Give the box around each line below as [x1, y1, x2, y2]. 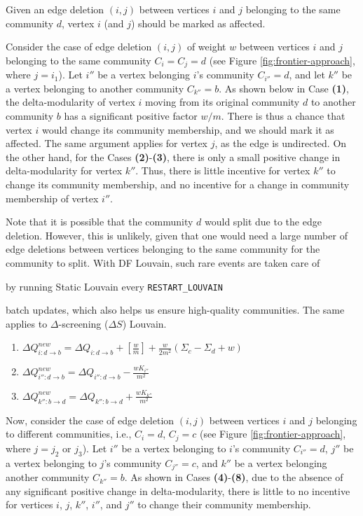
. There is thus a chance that [221, 109, 345, 123]
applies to [6, 316, 48, 330]
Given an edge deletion [6, 2, 104, 16]
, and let [289, 67, 325, 82]
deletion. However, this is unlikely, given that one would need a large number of [6, 228, 348, 242]
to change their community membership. [137, 497, 311, 512]
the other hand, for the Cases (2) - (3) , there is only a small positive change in [6, 149, 341, 164]
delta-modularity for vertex [6, 163, 123, 178]
